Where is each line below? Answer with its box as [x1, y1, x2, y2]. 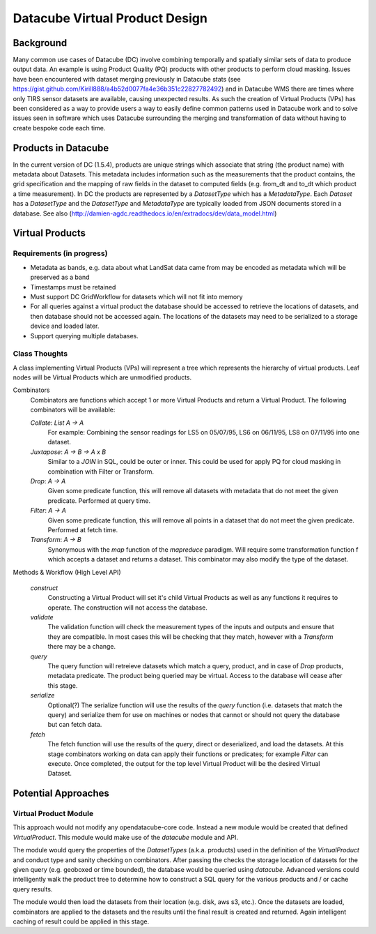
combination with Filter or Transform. [47, 467, 155, 476]
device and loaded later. [30, 322, 100, 331]
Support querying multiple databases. [30, 331, 139, 340]
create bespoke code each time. [13, 123, 106, 132]
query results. [13, 884, 53, 893]
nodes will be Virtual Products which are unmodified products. [13, 373, 192, 382]
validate [30, 613, 54, 622]
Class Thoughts [13, 349, 68, 359]
